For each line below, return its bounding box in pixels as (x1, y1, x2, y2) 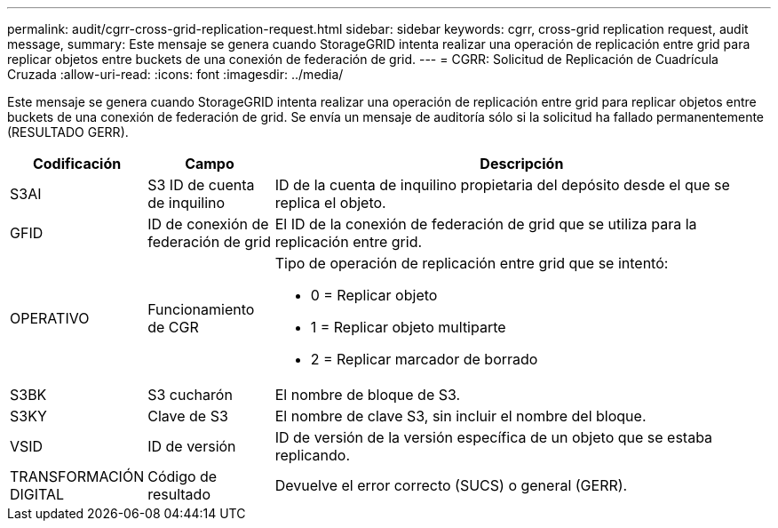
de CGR (147, 318, 199, 336)
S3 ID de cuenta (147, 176, 255, 194)
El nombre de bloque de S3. (274, 386, 461, 404)
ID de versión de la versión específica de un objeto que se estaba (274, 428, 713, 446)
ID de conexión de (147, 215, 269, 233)
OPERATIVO (10, 309, 90, 327)
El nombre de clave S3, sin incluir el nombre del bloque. (274, 407, 647, 425)
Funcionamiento (147, 300, 255, 318)
